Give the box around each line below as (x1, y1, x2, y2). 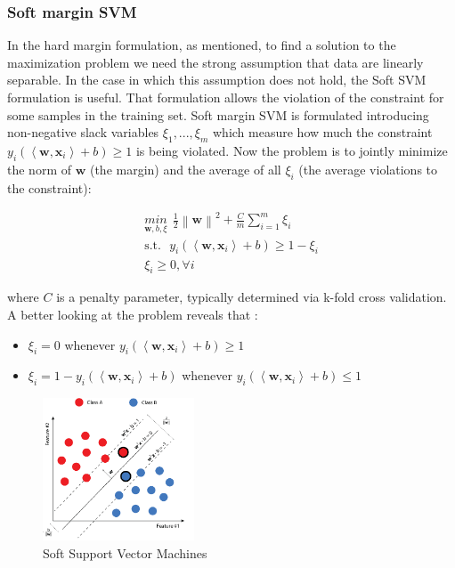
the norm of (7, 159, 71, 178)
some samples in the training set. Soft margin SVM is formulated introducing (7, 105, 429, 124)
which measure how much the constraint (213, 123, 433, 142)
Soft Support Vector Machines (43, 543, 207, 562)
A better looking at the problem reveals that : (7, 304, 258, 323)
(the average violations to (298, 159, 438, 178)
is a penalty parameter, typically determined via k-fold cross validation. (56, 288, 447, 306)
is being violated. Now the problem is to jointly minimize (135, 141, 448, 159)
